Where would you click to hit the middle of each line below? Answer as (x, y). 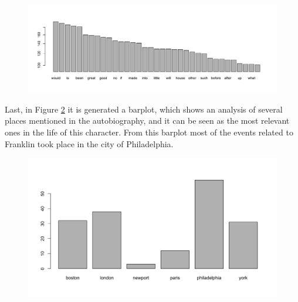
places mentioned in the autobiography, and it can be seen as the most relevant (147, 121)
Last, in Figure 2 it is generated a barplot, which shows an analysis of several (144, 109)
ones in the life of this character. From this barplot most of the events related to (149, 132)
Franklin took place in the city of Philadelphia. (89, 143)
